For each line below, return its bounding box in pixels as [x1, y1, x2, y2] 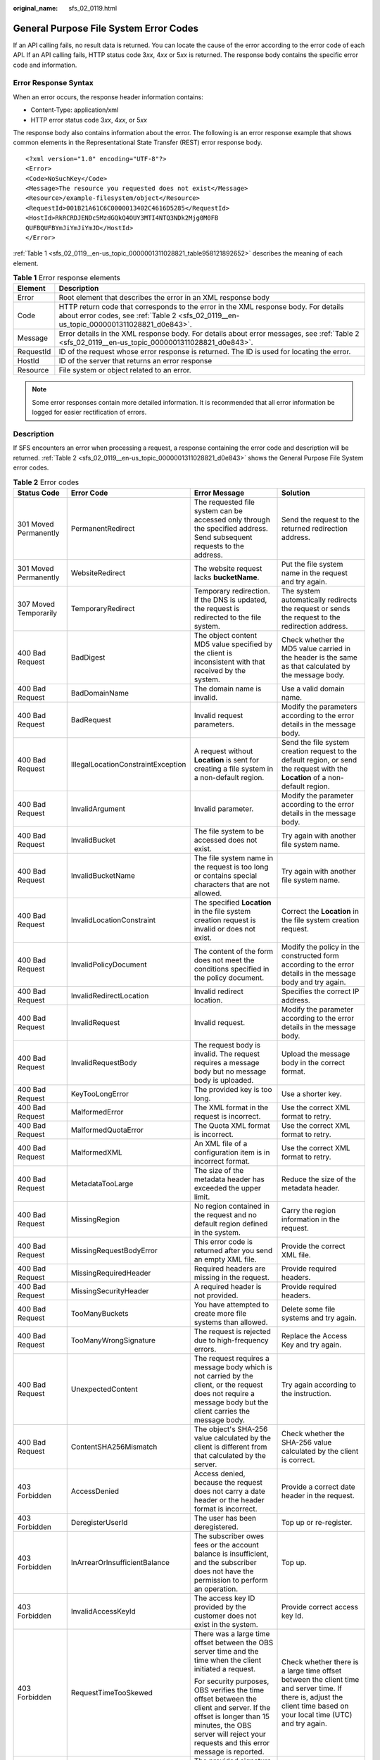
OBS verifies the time [194, 1685, 265, 1695]
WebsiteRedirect [70, 567, 126, 577]
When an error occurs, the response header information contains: [13, 92, 204, 101]
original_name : [13, 4, 58, 12]
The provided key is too [194, 1084, 272, 1094]
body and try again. [281, 977, 346, 987]
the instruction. [281, 1388, 331, 1398]
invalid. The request [194, 1049, 260, 1059]
